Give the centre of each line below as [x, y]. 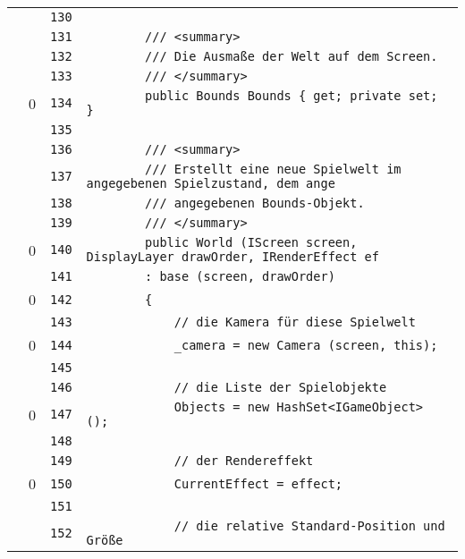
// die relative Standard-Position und [309, 526]
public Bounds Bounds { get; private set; [292, 96]
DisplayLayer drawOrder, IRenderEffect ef [232, 257]
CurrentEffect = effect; [258, 483]
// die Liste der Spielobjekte [280, 387]
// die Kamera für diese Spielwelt [295, 322]
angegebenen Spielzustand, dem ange [211, 183]
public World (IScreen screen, [251, 242]
